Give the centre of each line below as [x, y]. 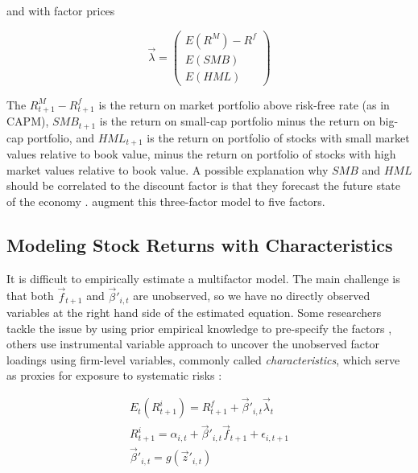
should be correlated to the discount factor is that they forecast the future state [204, 185]
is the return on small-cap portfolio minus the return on [238, 121]
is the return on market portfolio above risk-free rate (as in [244, 104]
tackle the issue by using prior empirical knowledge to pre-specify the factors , [199, 328]
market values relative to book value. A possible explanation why [168, 169]
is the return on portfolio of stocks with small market [278, 137]
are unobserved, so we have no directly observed [252, 296]
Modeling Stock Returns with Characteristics [200, 244]
